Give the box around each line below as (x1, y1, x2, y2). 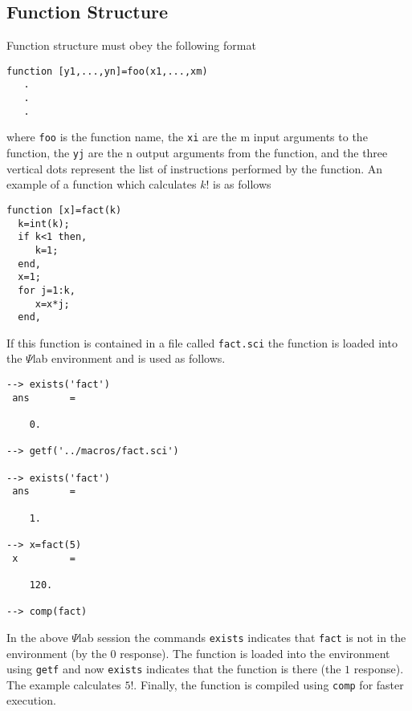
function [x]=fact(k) (6, 204, 122, 216)
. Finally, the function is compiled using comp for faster (133, 676, 404, 693)
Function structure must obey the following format (6, 37, 256, 54)
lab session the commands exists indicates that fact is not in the (78, 628, 406, 645)
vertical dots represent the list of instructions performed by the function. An (6, 160, 383, 177)
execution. (6, 692, 56, 709)
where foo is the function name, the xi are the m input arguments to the (6, 128, 368, 145)
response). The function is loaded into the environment (120, 644, 390, 661)
